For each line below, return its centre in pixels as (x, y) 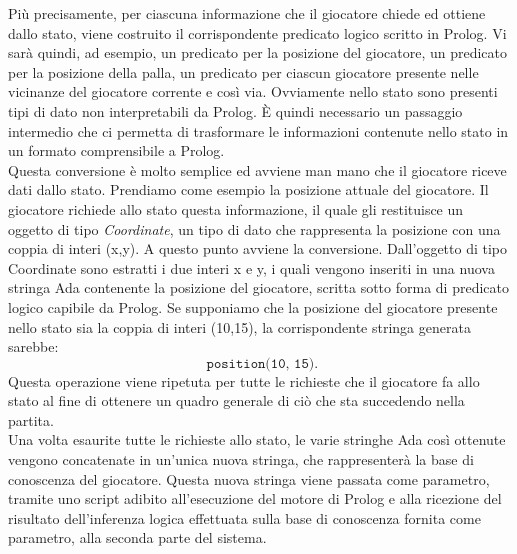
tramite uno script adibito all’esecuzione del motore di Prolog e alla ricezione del (255, 498)
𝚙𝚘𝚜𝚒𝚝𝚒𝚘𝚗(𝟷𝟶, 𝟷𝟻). (262, 363)
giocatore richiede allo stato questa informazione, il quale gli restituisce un (236, 208)
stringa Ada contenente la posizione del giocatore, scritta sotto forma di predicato (258, 287)
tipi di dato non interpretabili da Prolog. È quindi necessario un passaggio (235, 110)
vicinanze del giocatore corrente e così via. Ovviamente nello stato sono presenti (253, 91)
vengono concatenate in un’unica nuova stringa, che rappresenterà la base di (241, 459)
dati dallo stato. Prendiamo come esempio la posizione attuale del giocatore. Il (248, 189)
